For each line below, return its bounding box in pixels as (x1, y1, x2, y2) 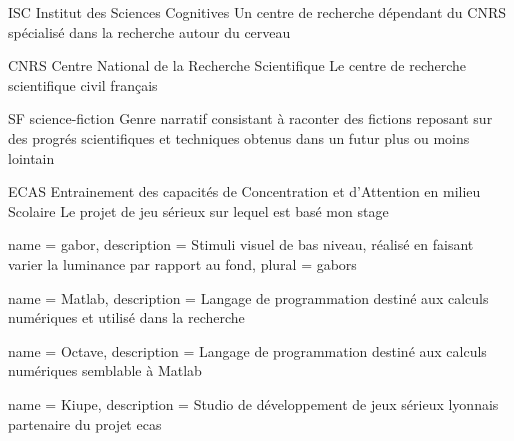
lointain (8, 147, 55, 168)
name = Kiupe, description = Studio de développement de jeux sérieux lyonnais (8, 393, 499, 414)
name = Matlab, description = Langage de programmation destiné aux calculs (8, 287, 489, 308)
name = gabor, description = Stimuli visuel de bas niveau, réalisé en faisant (8, 234, 474, 255)
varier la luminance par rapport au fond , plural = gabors (8, 253, 357, 274)
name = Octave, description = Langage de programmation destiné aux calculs (8, 340, 487, 361)
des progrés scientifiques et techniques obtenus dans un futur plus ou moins (8, 127, 470, 148)
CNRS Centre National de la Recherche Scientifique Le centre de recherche (8, 55, 467, 76)
